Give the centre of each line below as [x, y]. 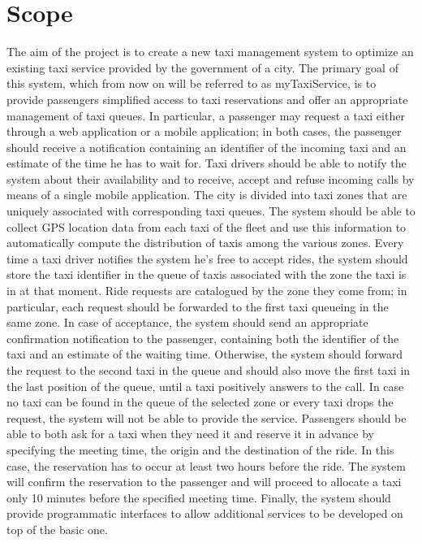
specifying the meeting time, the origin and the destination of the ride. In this [200, 449]
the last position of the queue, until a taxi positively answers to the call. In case [205, 386]
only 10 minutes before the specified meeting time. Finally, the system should [199, 497]
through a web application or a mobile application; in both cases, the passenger [204, 131]
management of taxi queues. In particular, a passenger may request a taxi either [206, 115]
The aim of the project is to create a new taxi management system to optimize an [210, 52]
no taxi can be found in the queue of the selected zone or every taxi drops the [200, 402]
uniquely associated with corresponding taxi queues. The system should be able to [211, 211]
